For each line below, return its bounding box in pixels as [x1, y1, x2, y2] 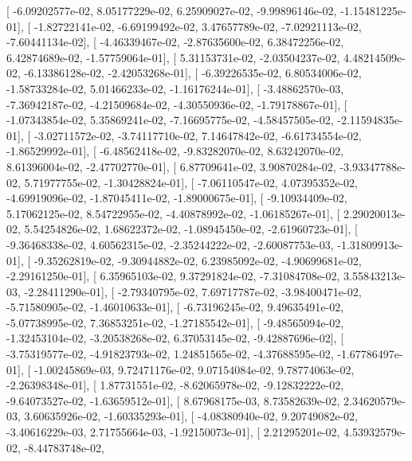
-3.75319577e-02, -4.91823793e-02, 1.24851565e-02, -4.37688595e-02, [6, 346, 334, 362]
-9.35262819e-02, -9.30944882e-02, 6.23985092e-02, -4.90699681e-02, [33, 252, 362, 268]
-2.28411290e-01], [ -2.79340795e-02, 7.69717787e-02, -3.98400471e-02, [24, 283, 362, 299]
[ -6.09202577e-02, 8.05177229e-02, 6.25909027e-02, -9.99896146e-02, [6, 2, 337, 18]
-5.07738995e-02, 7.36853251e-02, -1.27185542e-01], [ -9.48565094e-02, [6, 314, 344, 330]
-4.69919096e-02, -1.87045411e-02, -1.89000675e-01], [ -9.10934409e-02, [6, 189, 347, 206]
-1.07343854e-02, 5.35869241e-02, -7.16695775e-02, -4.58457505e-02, [6, 111, 334, 128]
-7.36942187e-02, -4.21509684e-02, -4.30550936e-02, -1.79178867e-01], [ [6, 96, 347, 112]
